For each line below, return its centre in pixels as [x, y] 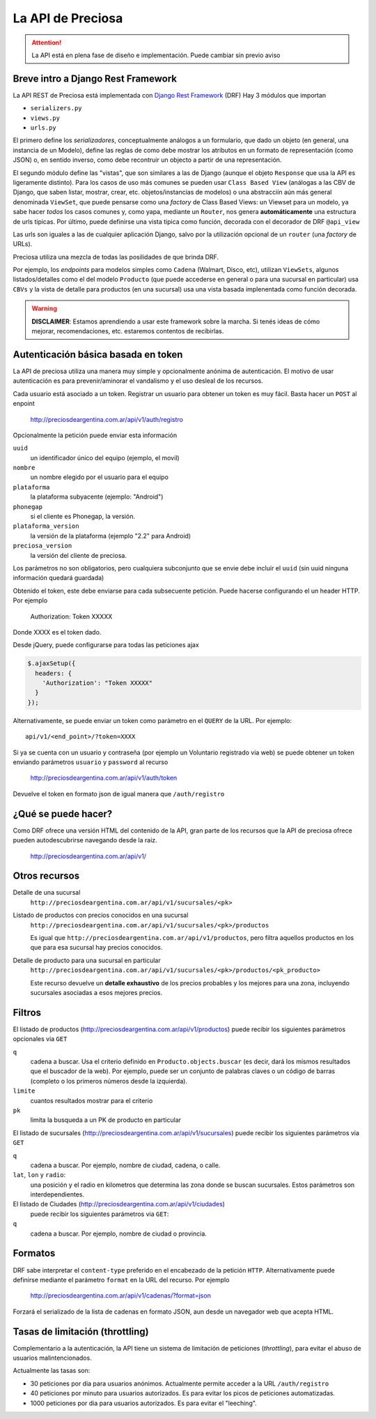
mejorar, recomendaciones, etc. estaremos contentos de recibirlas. [128, 331]
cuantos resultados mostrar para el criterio [92, 1100]
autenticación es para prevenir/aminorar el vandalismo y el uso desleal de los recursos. [138, 381]
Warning [44, 309]
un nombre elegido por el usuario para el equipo [99, 477]
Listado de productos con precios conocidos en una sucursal [101, 915]
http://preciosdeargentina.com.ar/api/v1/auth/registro [107, 419]
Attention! [47, 43]
